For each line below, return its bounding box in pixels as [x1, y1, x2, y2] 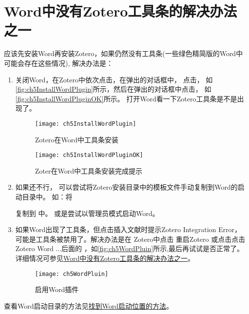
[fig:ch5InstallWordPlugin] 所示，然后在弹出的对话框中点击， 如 [15, 84, 211, 94]
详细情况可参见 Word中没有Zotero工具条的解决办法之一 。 [15, 253, 195, 263]
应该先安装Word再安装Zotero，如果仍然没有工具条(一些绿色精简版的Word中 [4, 48, 243, 59]
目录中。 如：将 [22, 191, 73, 201]
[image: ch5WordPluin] [35, 270, 109, 277]
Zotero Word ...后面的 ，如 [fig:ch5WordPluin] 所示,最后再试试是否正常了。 [15, 243, 244, 254]
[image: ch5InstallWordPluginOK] [35, 152, 143, 159]
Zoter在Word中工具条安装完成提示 [35, 165, 143, 176]
